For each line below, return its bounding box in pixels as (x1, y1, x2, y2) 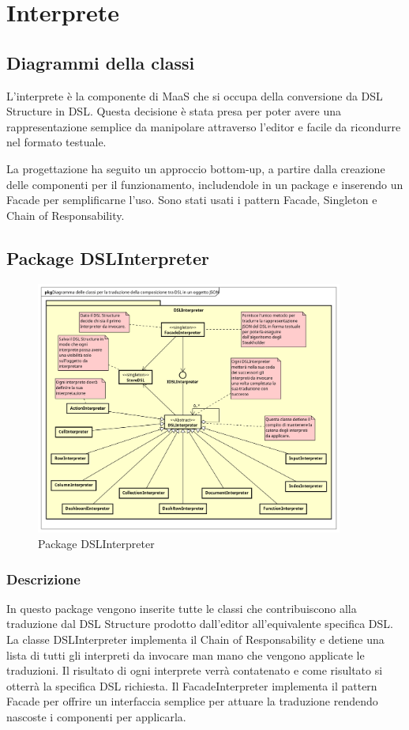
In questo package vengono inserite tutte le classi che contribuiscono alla (6, 600, 357, 616)
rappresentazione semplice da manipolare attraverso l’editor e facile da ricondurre (6, 118, 401, 134)
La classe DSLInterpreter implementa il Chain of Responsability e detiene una (6, 631, 385, 647)
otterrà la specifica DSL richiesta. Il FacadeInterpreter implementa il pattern (6, 677, 377, 694)
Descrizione (6, 569, 81, 588)
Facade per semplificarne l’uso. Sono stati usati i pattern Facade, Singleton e (6, 191, 377, 208)
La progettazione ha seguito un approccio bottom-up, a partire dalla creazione (6, 160, 385, 176)
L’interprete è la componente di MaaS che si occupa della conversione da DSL (6, 87, 383, 104)
